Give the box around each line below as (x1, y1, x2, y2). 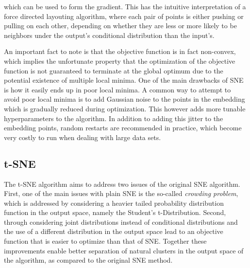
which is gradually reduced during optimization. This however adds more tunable (4, 103, 246, 113)
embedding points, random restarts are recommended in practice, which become (4, 123, 242, 133)
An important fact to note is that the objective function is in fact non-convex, (4, 46, 236, 56)
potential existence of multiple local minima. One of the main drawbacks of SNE (4, 75, 244, 85)
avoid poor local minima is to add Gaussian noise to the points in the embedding (4, 94, 245, 104)
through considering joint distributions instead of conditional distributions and (4, 216, 238, 227)
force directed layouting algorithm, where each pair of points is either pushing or (4, 11, 244, 21)
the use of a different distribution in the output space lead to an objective (4, 226, 223, 236)
